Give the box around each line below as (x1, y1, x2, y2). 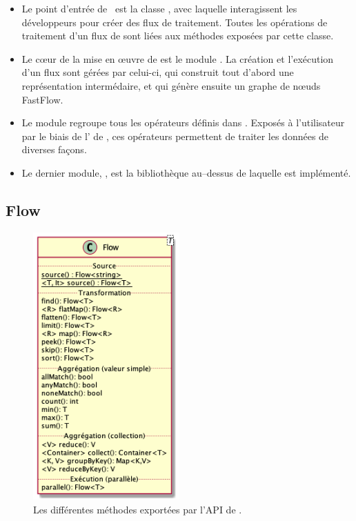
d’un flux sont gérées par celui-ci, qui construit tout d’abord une (21, 65, 294, 79)
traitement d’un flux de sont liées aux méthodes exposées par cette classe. (21, 28, 334, 43)
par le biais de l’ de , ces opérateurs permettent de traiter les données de (21, 128, 329, 143)
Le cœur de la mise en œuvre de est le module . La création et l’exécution (21, 51, 334, 66)
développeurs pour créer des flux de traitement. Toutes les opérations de (21, 14, 328, 29)
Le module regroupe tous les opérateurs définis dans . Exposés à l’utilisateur (21, 115, 345, 130)
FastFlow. (21, 92, 63, 106)
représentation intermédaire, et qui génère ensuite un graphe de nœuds (21, 78, 321, 92)
